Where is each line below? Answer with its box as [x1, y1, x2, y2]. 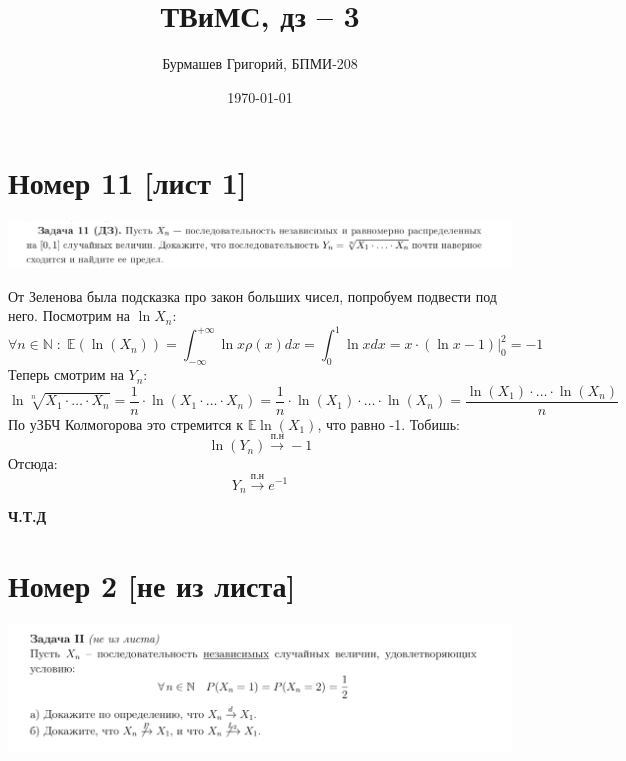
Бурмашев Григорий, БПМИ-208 [162, 53, 358, 74]
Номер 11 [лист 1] [8, 162, 247, 203]
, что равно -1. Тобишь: [317, 413, 460, 434]
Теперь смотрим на [8, 364, 124, 385]
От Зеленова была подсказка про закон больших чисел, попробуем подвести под [8, 285, 497, 306]
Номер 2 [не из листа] [8, 564, 296, 605]
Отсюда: [8, 453, 58, 474]
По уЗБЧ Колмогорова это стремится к [8, 413, 243, 434]
